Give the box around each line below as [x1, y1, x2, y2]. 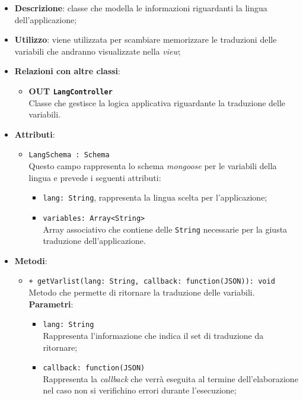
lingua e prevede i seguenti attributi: [28, 171, 161, 183]
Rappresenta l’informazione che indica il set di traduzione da [43, 329, 264, 341]
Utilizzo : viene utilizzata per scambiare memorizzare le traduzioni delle [14, 33, 277, 46]
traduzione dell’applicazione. [43, 234, 146, 247]
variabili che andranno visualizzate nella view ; [14, 45, 181, 57]
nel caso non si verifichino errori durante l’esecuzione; [43, 384, 237, 396]
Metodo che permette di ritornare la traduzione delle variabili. [28, 286, 255, 299]
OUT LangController [28, 84, 113, 97]
